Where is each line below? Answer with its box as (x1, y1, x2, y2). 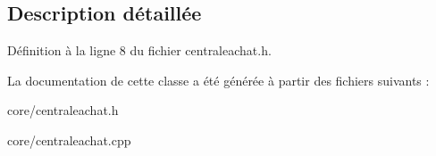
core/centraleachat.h (7, 101, 119, 119)
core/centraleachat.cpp (7, 130, 131, 149)
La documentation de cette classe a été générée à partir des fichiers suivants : (7, 70, 430, 89)
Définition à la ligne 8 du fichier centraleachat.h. (7, 41, 272, 60)
